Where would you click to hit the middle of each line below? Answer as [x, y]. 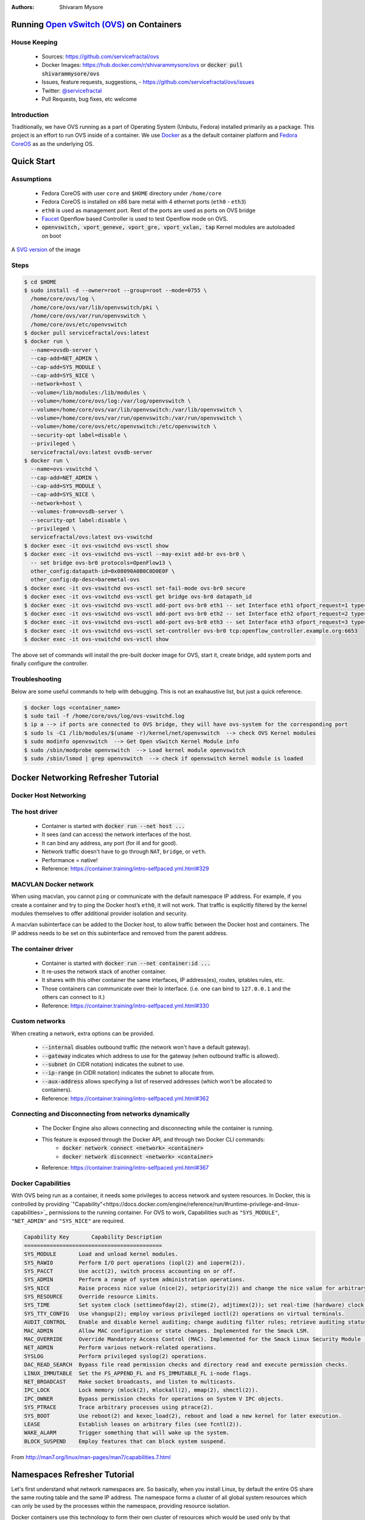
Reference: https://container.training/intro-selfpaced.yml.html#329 [125, 869]
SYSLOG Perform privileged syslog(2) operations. [116, 1356]
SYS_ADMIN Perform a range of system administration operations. [135, 1280]
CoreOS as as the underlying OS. [53, 143]
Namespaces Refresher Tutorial [73, 1474]
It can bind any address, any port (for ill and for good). [109, 843]
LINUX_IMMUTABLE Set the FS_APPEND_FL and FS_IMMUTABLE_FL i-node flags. [138, 1373]
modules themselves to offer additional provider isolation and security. [99, 913]
